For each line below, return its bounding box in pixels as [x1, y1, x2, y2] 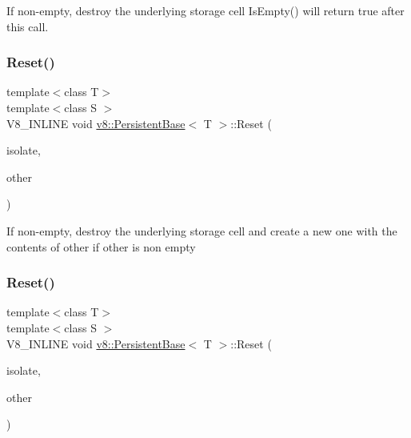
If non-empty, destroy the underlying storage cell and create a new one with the [6, 222, 397, 239]
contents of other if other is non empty [6, 238, 196, 255]
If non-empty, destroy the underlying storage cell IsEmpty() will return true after [6, 2, 405, 18]
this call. [6, 18, 49, 34]
